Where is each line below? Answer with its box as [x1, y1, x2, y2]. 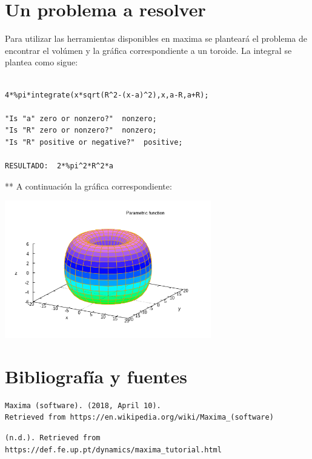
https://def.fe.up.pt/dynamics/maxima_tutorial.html [5, 445, 222, 454]
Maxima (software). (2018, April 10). [5, 401, 161, 410]
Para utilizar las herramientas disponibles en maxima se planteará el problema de [5, 32, 307, 45]
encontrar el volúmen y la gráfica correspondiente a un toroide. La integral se [5, 44, 292, 56]
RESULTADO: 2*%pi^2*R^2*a [5, 162, 113, 171]
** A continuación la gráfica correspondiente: [5, 179, 172, 192]
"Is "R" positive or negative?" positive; [5, 137, 183, 147]
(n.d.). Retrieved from [5, 433, 101, 442]
